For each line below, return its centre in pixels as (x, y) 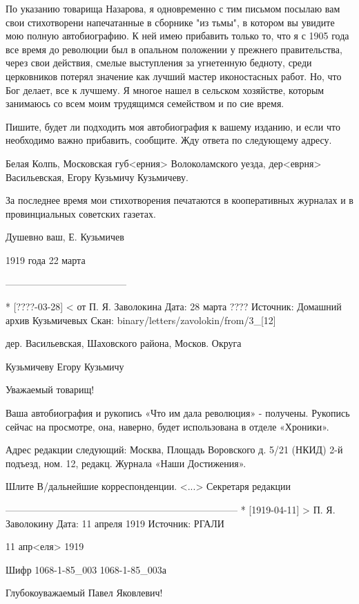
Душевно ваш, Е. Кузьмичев (65, 237)
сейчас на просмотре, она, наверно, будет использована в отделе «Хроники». (167, 426)
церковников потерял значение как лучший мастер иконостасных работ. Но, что (174, 76)
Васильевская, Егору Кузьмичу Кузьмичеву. (97, 177)
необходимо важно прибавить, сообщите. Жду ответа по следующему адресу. (169, 140)
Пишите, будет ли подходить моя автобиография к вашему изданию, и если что (173, 126)
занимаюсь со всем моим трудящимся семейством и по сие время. (145, 103)
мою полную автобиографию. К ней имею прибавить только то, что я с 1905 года (177, 36)
